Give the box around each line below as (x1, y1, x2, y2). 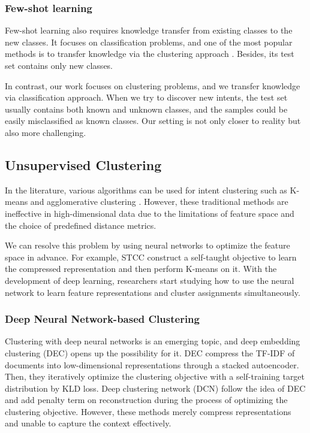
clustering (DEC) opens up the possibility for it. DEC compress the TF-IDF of (5, 346, 295, 359)
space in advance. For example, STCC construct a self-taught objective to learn (5, 250, 297, 263)
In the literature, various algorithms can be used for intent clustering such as (5, 183, 287, 196)
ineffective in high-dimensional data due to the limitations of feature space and (5, 207, 294, 219)
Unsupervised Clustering (5, 155, 162, 174)
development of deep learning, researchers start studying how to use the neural (5, 274, 294, 286)
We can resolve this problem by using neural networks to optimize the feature (5, 239, 290, 252)
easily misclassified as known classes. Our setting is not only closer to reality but (5, 114, 301, 127)
